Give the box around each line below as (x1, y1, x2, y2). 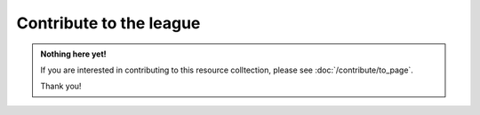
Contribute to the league (16, 13, 201, 33)
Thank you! (40, 80, 82, 92)
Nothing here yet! (40, 49, 107, 59)
